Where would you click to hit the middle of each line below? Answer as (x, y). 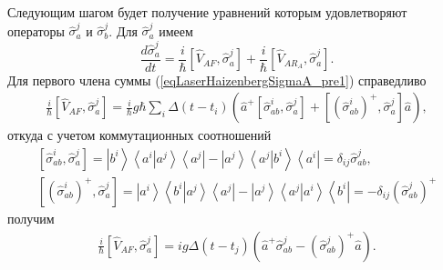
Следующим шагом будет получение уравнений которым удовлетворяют (207, 12)
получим (31, 218)
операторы (36, 30)
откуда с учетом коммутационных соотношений (139, 135)
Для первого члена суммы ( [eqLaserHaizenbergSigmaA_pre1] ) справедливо (217, 80)
